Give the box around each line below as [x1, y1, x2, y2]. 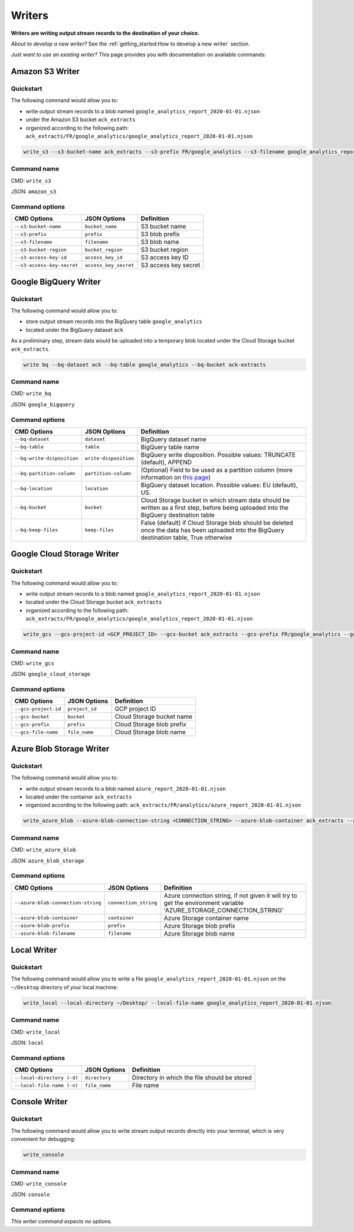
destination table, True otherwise [140, 533, 232, 542]
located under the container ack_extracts [25, 793, 132, 800]
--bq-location [14, 485, 53, 492]
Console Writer [11, 1097, 68, 1107]
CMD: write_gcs [11, 659, 54, 667]
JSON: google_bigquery [11, 400, 75, 408]
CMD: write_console [11, 1180, 67, 1187]
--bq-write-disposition [14, 455, 78, 462]
